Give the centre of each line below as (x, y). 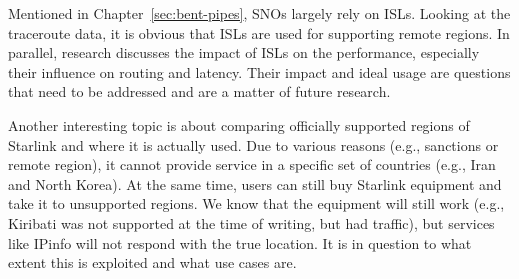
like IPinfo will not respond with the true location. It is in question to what (240, 242)
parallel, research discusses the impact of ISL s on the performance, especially (244, 52)
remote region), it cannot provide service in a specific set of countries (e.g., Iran (252, 164)
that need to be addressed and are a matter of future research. (199, 91)
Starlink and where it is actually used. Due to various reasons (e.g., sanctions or (253, 144)
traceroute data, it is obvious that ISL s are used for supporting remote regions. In (259, 32)
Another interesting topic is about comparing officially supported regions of (239, 124)
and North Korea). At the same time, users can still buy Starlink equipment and (255, 183)
